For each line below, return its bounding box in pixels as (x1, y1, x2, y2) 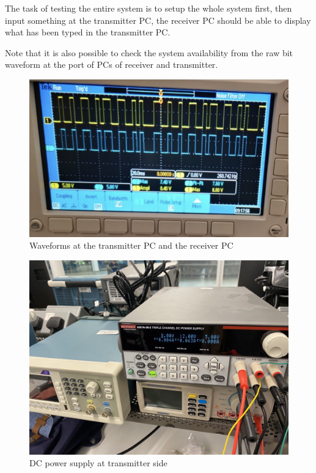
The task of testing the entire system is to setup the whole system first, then (5, 2, 292, 14)
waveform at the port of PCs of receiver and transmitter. (5, 58, 218, 71)
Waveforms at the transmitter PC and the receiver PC (29, 239, 233, 252)
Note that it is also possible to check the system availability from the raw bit (5, 46, 293, 59)
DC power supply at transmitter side (29, 457, 167, 469)
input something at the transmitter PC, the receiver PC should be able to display (5, 13, 311, 26)
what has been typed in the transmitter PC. (5, 26, 171, 38)
